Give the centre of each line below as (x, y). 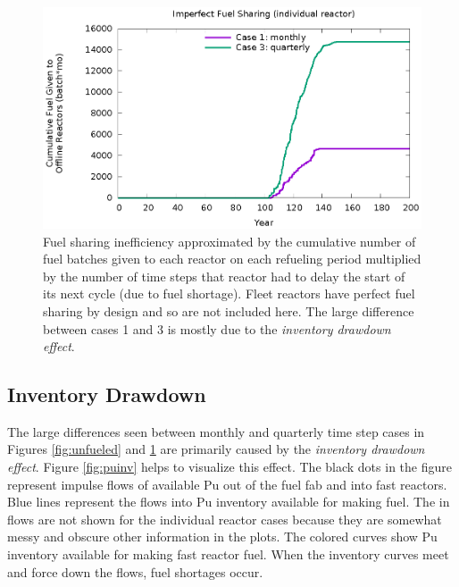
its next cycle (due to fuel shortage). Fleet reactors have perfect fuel (229, 293)
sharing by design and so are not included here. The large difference (229, 310)
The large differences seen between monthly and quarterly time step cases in (216, 431)
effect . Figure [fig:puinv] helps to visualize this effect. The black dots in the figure (229, 467)
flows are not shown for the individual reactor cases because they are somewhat (225, 519)
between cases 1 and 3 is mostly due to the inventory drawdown (217, 328)
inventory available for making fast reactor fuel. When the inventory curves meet (228, 554)
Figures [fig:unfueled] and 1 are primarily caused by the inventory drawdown (216, 449)
